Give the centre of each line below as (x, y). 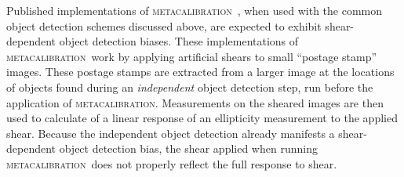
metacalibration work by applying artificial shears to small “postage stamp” (192, 56)
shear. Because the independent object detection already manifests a (171, 133)
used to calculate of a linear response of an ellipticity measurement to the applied (202, 118)
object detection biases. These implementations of (179, 41)
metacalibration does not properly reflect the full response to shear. (172, 163)
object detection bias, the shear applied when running (188, 148)
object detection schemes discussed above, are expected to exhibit (164, 25)
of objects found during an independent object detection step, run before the (190, 87)
